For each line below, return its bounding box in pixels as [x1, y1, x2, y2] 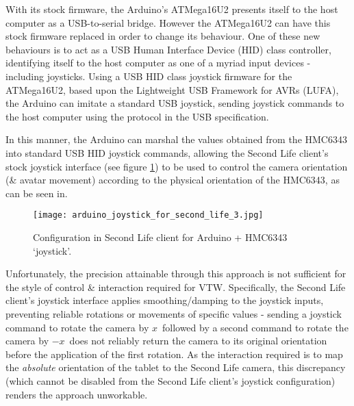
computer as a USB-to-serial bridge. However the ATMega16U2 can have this [5, 15, 331, 29]
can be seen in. [5, 186, 68, 200]
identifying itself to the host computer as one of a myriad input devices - [5, 55, 311, 70]
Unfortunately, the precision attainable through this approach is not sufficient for [5, 266, 346, 281]
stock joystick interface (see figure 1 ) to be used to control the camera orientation [5, 159, 348, 173]
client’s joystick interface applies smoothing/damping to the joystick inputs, [5, 293, 324, 307]
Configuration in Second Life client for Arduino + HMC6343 [33, 229, 288, 244]
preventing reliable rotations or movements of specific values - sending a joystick [5, 306, 342, 320]
